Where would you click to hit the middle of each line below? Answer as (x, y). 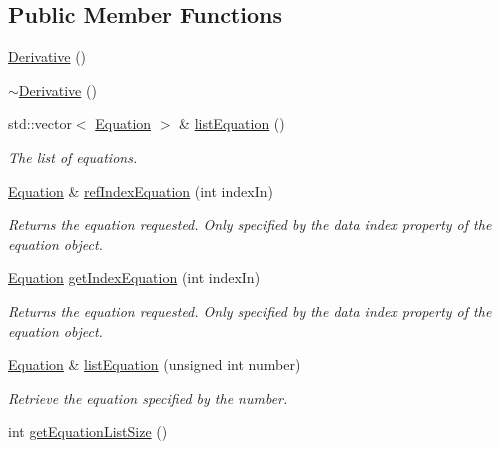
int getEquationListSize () (88, 431)
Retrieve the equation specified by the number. (148, 397)
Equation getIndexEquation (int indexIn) (134, 277)
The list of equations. (73, 156)
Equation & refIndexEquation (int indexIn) (140, 190)
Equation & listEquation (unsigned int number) (154, 364)
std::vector (40, 123)
